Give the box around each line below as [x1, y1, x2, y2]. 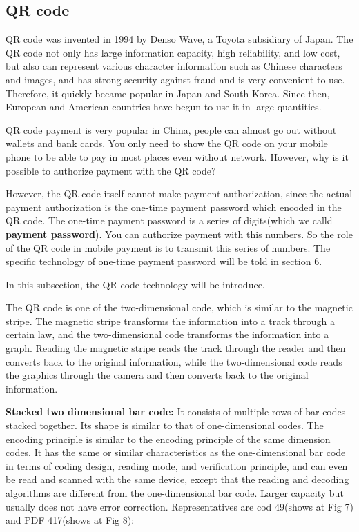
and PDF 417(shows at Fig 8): [6, 513, 135, 527]
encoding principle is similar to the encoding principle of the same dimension [6, 431, 331, 446]
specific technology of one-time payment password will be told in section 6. [6, 254, 322, 268]
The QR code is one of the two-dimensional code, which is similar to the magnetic [6, 300, 353, 315]
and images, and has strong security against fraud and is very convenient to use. [6, 72, 345, 86]
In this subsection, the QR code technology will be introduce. [6, 277, 265, 291]
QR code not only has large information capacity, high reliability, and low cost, [6, 45, 340, 59]
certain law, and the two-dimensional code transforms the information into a [6, 327, 329, 342]
